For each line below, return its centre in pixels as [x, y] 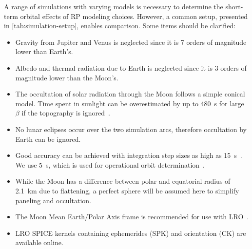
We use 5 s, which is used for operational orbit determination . [110, 164]
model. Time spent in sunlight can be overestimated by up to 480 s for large [130, 103]
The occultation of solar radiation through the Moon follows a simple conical [130, 94]
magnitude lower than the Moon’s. [67, 77]
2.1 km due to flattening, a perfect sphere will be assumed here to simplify [127, 190]
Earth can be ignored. [48, 139]
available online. [39, 242]
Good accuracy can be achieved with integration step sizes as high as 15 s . [129, 155]
